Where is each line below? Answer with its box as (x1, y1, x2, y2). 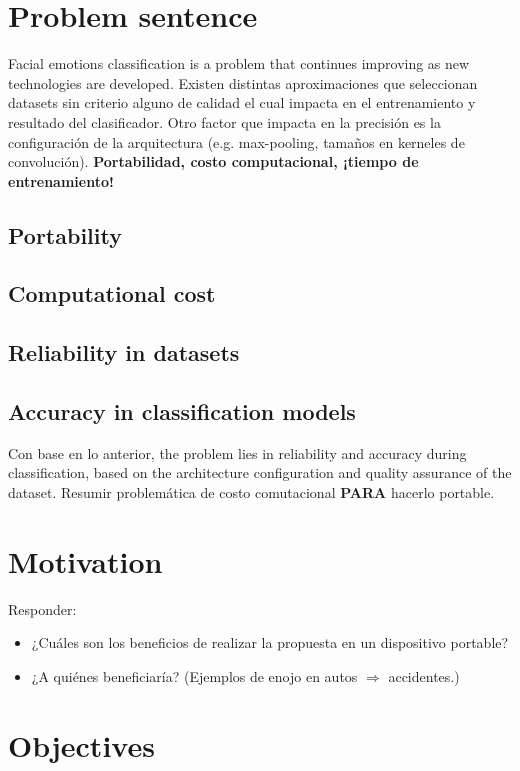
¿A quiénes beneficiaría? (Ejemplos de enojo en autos (31, 665, 358, 686)
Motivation (8, 540, 163, 581)
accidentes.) (388, 665, 460, 686)
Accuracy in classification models (8, 396, 356, 427)
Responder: (8, 598, 77, 619)
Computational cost (8, 278, 216, 309)
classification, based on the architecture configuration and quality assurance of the (8, 462, 512, 483)
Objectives (8, 724, 155, 765)
